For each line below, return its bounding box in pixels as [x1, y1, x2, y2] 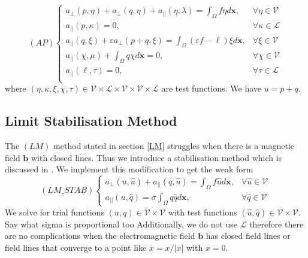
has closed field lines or [206, 229, 291, 242]
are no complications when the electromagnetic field [5, 229, 195, 242]
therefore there [249, 217, 304, 230]
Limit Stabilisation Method [5, 111, 177, 130]
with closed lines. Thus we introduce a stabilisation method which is [31, 151, 282, 163]
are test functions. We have [161, 82, 262, 95]
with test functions [168, 205, 237, 218]
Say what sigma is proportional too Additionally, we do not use [5, 217, 238, 230]
